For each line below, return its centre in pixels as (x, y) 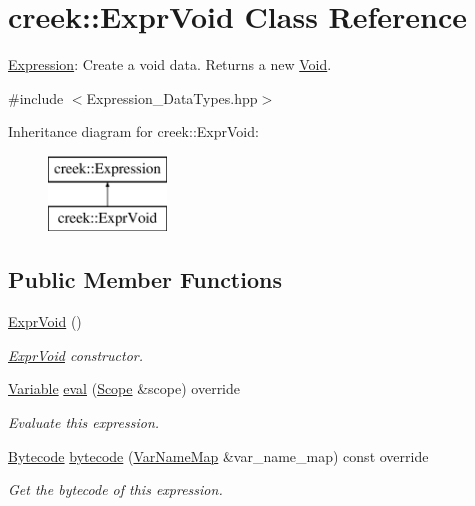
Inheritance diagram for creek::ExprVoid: (133, 131)
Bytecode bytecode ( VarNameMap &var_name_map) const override (218, 455)
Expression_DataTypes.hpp (172, 97)
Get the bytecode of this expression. (115, 489)
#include (36, 97)
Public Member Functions (145, 279)
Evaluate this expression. (84, 422)
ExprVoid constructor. (75, 354)
